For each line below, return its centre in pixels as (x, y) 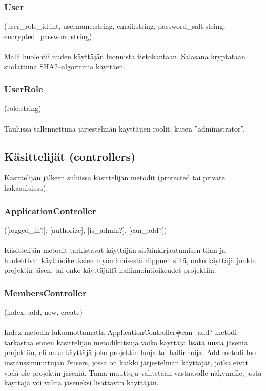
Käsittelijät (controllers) (70, 156)
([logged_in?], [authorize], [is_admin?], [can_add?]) (86, 229)
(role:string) (23, 108)
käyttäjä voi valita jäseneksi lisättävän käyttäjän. (81, 383)
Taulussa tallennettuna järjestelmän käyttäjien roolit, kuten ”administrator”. (125, 128)
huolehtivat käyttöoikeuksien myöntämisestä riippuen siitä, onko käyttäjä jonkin (130, 260)
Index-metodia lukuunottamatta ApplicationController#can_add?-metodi (120, 332)
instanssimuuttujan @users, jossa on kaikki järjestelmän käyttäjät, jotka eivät (126, 362)
